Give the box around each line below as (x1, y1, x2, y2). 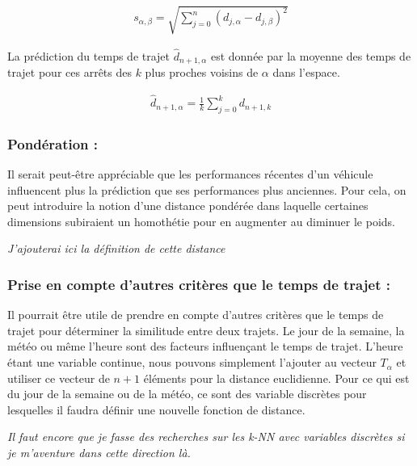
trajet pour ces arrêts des (7, 64, 132, 81)
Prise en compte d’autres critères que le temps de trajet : (7, 275, 390, 294)
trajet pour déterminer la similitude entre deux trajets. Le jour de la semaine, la (7, 321, 405, 338)
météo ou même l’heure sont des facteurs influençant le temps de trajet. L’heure (7, 338, 403, 355)
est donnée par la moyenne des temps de (210, 47, 411, 64)
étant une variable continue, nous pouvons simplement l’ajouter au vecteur (7, 354, 377, 371)
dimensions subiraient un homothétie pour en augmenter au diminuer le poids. (7, 212, 396, 229)
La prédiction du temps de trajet (7, 47, 171, 64)
